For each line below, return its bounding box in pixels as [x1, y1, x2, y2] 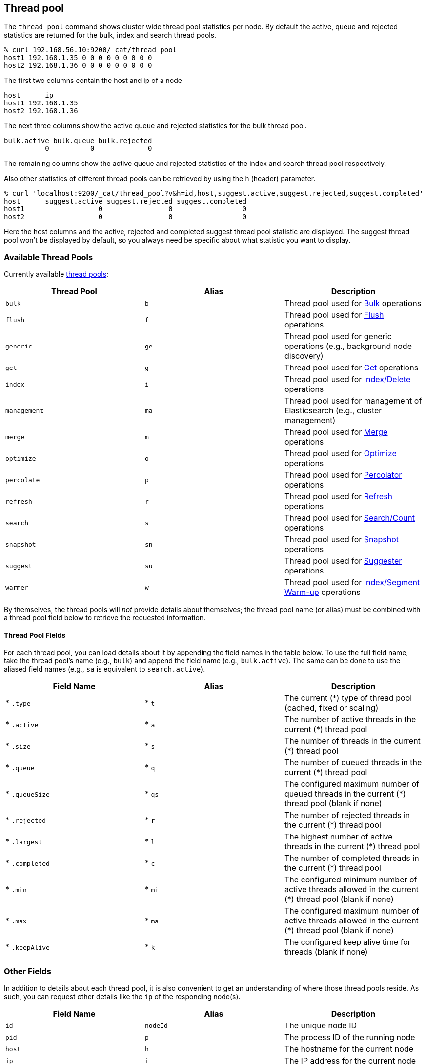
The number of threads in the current [284, 736, 421, 746]
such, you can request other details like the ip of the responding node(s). [4, 992, 241, 1001]
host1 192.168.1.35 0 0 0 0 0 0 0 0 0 [4, 54, 152, 62]
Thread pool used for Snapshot [284, 534, 399, 545]
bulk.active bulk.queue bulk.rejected [4, 137, 152, 145]
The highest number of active [284, 832, 393, 842]
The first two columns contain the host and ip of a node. [4, 76, 184, 85]
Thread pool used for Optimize [284, 449, 397, 459]
